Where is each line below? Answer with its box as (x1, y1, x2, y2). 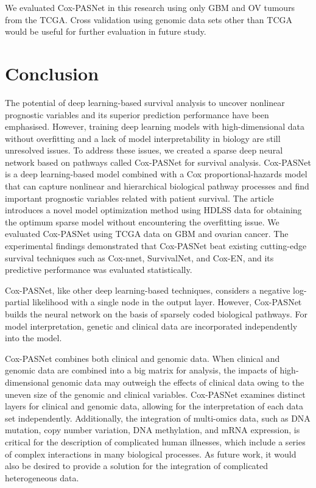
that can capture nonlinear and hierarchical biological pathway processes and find (5, 180, 309, 193)
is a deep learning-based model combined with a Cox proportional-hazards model (5, 168, 307, 180)
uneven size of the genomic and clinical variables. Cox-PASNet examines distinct (5, 387, 306, 400)
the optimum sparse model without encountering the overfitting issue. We (5, 215, 279, 228)
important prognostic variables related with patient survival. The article (5, 191, 274, 204)
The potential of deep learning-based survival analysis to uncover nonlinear (5, 96, 285, 108)
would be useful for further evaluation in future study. (5, 25, 206, 38)
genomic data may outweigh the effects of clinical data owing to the (52, 375, 304, 388)
